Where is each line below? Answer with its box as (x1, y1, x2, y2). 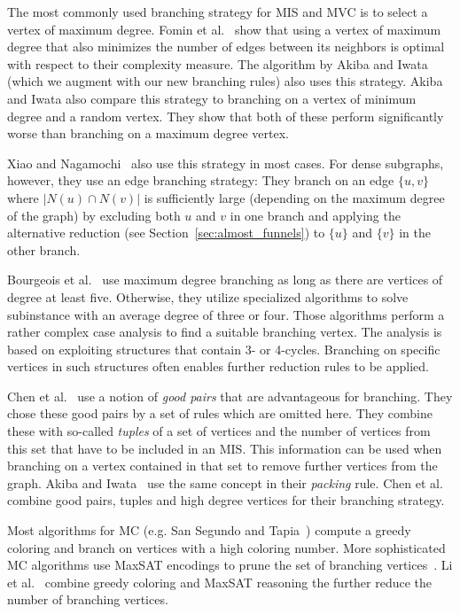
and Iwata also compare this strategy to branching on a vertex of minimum (7, 89, 417, 107)
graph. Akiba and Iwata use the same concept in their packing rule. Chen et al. (7, 473, 443, 492)
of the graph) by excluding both (7, 206, 181, 224)
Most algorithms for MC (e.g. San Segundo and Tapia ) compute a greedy (7, 521, 411, 540)
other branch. (7, 240, 81, 259)
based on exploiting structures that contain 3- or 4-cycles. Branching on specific (7, 339, 441, 358)
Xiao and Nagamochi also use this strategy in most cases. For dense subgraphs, (7, 153, 444, 172)
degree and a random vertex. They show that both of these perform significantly (7, 106, 444, 125)
